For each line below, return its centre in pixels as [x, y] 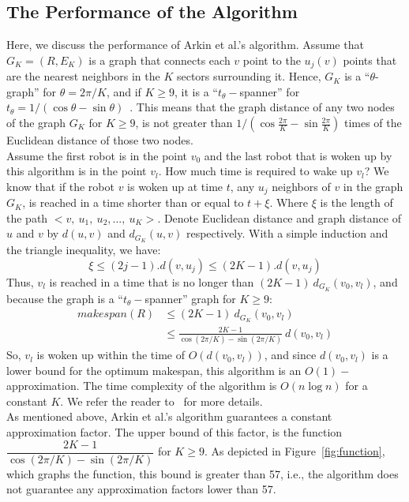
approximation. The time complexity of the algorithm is [142, 386]
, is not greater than [184, 123]
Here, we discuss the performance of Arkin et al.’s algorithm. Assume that [185, 45]
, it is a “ [196, 91]
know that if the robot [60, 186]
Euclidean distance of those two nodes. [100, 140]
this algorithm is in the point [77, 171]
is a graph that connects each [159, 60]
